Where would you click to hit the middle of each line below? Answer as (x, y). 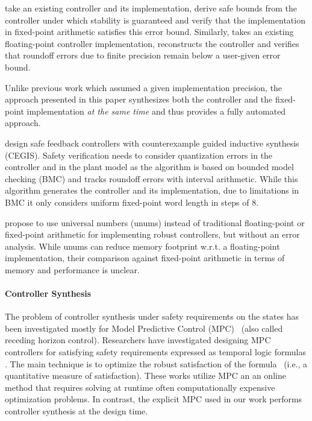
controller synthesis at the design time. (76, 411)
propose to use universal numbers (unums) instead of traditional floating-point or (155, 222)
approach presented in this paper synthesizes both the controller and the (139, 99)
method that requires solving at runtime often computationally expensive (140, 387)
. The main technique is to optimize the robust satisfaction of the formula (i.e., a (156, 363)
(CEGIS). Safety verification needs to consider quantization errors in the (139, 155)
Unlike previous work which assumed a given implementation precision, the (144, 87)
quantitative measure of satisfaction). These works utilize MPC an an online (145, 375)
